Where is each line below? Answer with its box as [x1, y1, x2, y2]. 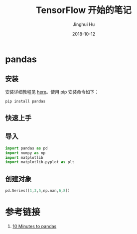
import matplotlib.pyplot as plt [5, 160, 75, 165]
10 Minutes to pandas [12, 223, 57, 229]
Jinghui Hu [72, 21, 95, 27]
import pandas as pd [5, 145, 48, 151]
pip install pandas [5, 99, 46, 104]
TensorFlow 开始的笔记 [35, 4, 132, 16]
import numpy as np [5, 150, 46, 155]
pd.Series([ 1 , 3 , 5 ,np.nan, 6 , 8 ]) [5, 188, 70, 193]
